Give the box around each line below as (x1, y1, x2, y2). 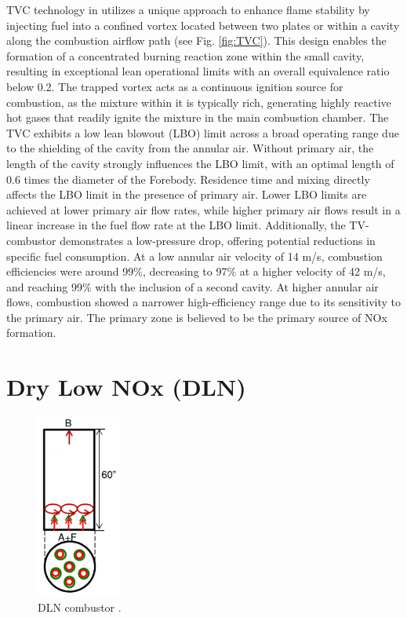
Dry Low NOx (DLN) (6, 371, 246, 403)
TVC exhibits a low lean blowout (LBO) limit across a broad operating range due (6, 124, 399, 141)
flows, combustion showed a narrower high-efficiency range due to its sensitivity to (6, 294, 402, 310)
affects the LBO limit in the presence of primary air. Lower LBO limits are (6, 186, 367, 203)
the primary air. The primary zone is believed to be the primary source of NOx (6, 309, 387, 325)
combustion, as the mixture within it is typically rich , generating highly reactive (6, 93, 391, 110)
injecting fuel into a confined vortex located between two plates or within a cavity (6, 16, 400, 33)
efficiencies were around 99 (6, 263, 134, 280)
